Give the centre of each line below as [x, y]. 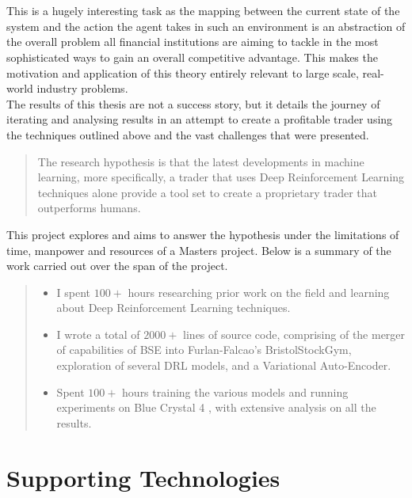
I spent [74, 292]
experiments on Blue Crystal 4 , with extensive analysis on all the [216, 407]
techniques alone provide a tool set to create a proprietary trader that [207, 192]
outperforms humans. [89, 208]
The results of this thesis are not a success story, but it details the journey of [193, 103]
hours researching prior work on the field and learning [259, 292]
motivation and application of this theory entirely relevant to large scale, [183, 72]
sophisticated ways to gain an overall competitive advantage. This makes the [192, 57]
